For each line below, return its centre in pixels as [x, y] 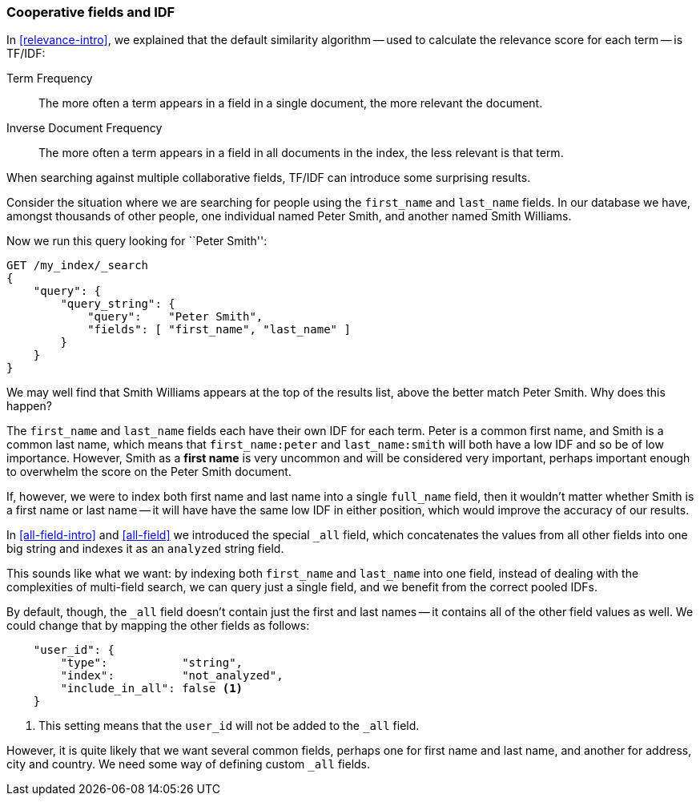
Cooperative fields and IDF [91, 12]
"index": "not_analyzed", [172, 676]
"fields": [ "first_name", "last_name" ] [219, 330]
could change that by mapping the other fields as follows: [158, 626]
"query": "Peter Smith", [175, 317]
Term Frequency [50, 79]
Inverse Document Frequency [84, 128]
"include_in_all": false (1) [152, 689]
